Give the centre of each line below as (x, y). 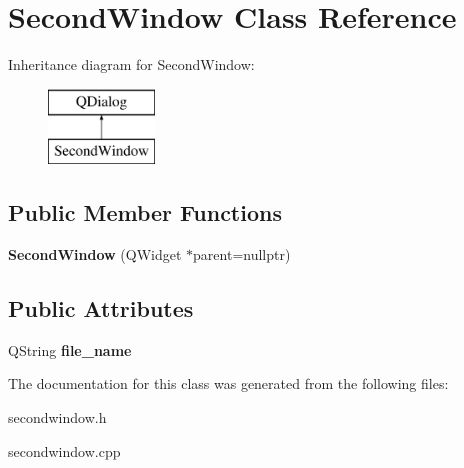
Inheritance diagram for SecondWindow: (131, 64)
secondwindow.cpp (64, 450)
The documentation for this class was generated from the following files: (228, 383)
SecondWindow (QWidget (95, 254)
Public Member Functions (145, 212)
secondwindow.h (57, 417)
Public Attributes (101, 308)
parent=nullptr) (242, 254)
